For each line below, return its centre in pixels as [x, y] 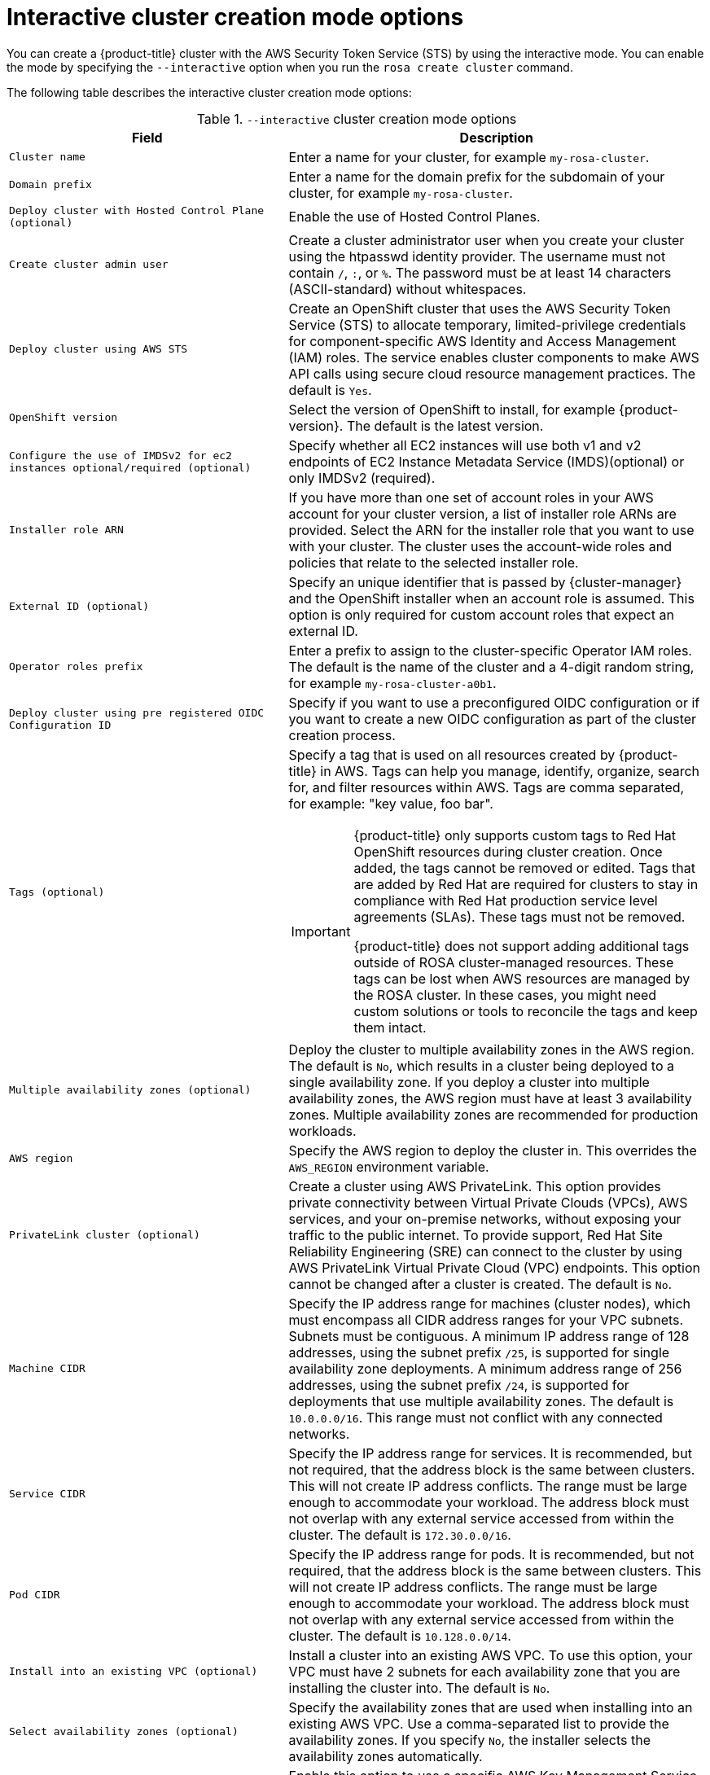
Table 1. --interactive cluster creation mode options [357, 118]
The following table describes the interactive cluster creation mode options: [209, 92]
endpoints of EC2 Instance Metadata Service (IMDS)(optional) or [486, 461]
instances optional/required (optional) [130, 467]
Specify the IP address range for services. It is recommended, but [490, 1453]
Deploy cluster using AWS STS [99, 349]
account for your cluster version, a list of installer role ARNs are [482, 513]
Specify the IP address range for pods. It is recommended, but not [491, 1554]
